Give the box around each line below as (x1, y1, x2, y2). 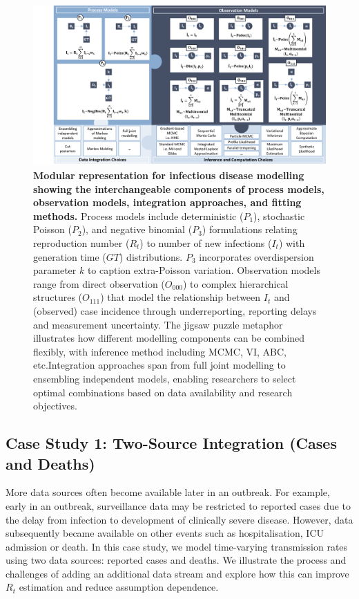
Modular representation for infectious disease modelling (33, 168, 304, 183)
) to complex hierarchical (182, 276, 289, 291)
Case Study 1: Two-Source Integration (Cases (6, 432, 337, 454)
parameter (33, 263, 77, 277)
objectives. (33, 398, 77, 413)
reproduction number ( (33, 236, 130, 250)
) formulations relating (202, 222, 298, 237)
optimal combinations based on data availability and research (33, 385, 293, 399)
